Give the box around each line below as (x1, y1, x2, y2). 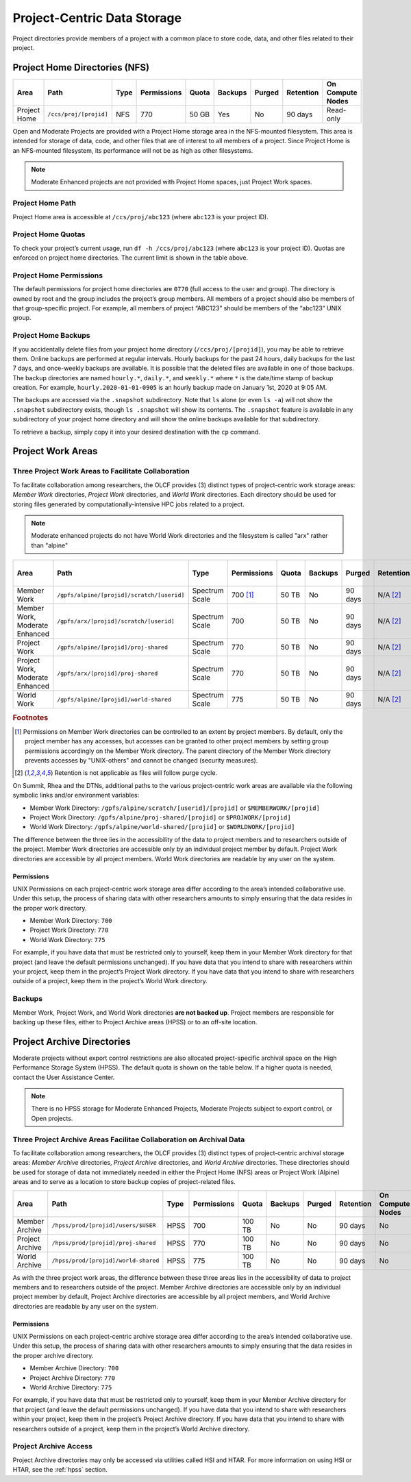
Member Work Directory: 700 (29, 917, 112, 925)
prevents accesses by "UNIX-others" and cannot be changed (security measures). (25, 756, 258, 764)
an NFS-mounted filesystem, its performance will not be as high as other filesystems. (12, 146, 253, 154)
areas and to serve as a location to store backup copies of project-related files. (12, 1178, 236, 1186)
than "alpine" (31, 541, 68, 549)
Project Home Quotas (12, 230, 86, 239)
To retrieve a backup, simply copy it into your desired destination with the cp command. (12, 428, 260, 436)
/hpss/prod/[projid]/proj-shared (51, 1239, 156, 1246)
